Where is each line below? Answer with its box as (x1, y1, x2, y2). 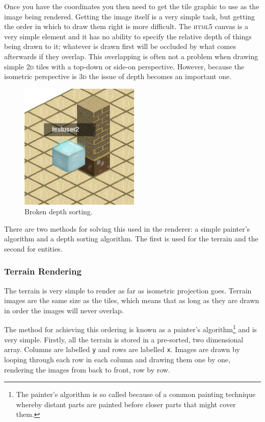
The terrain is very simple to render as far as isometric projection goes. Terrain (4, 285, 252, 295)
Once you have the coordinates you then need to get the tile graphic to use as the (4, 1, 259, 11)
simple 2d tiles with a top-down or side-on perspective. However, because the (4, 61, 245, 71)
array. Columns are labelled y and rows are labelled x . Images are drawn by (4, 344, 240, 355)
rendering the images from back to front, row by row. (4, 364, 170, 375)
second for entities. (4, 243, 63, 254)
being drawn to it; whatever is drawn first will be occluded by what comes (4, 41, 236, 52)
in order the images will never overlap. (4, 305, 124, 315)
